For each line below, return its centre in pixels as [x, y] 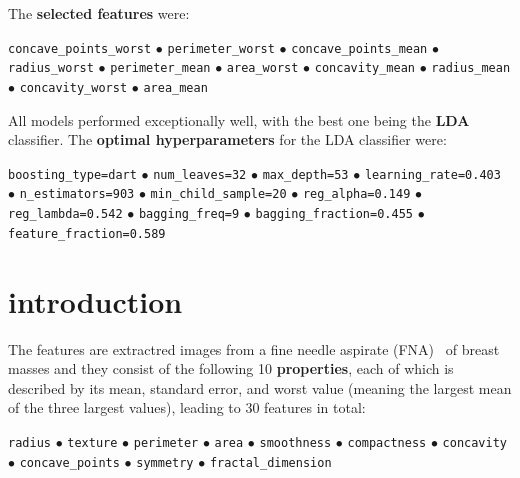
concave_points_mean [359, 48]
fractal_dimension [270, 462]
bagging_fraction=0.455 [334, 214]
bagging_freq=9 [189, 214]
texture [92, 442]
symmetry [165, 462]
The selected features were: [99, 13]
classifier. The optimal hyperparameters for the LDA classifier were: [227, 139]
